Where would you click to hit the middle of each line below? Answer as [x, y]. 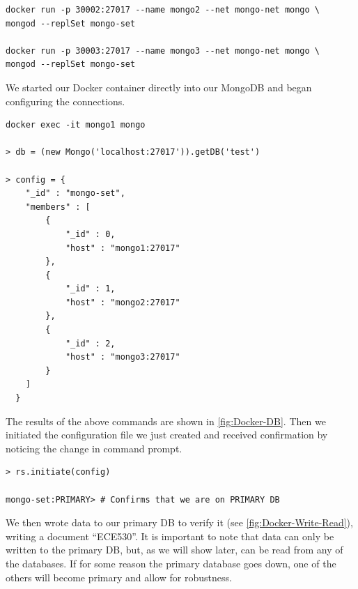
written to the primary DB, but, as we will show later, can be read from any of [174, 550]
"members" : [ [58, 207]
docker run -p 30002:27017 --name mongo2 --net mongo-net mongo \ [163, 10]
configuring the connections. [65, 101]
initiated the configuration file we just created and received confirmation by [167, 435]
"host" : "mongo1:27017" [123, 248]
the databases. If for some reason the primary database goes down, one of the [171, 563]
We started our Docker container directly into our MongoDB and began [159, 87]
